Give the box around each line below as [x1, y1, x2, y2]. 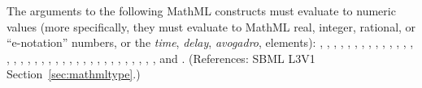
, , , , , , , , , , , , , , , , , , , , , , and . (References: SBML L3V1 [7, 49, 315, 66]
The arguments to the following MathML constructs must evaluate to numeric [7, 2, 396, 19]
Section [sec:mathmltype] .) [7, 65, 141, 82]
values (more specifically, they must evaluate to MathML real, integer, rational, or [7, 18, 416, 35]
